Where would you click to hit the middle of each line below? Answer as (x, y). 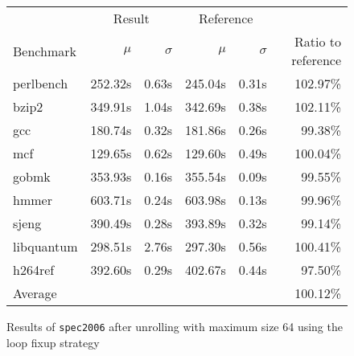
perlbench (41, 83)
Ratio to (317, 41)
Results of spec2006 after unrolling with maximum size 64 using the (175, 326)
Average (35, 293)
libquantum (45, 246)
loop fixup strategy (53, 342)
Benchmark (45, 51)
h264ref (34, 270)
